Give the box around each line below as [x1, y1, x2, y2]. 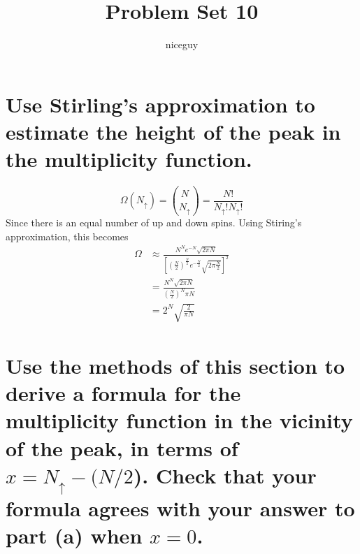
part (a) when [6, 520, 143, 549]
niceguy [165, 37, 199, 52]
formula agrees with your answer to [6, 493, 355, 522]
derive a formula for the [6, 379, 241, 407]
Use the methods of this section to [6, 351, 345, 379]
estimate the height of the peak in [6, 117, 341, 145]
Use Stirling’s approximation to [6, 89, 315, 118]
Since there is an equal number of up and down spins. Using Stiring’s [6, 215, 302, 230]
